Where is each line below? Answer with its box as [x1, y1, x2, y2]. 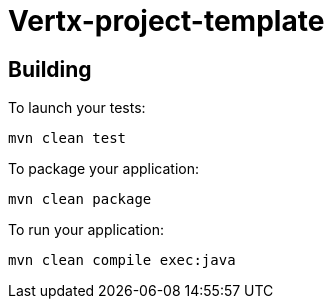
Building [8, 56, 92, 82]
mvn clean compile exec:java [8, 252, 236, 269]
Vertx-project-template [8, 4, 325, 38]
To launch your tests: [8, 99, 146, 117]
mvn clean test [8, 130, 127, 147]
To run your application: [8, 221, 164, 239]
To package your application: [8, 160, 200, 178]
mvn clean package [8, 191, 152, 208]
